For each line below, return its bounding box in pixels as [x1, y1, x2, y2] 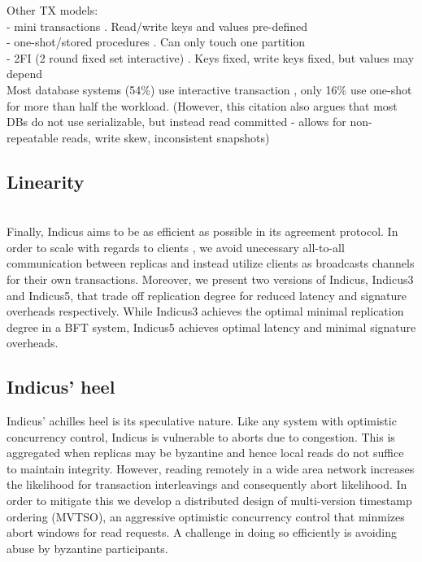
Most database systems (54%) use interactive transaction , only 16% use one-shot [7, 81, 412, 98]
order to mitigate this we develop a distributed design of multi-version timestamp [7, 492, 412, 509]
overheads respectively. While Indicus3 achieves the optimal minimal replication [7, 303, 404, 320]
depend [7, 65, 42, 82]
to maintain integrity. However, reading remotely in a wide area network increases [7, 460, 415, 477]
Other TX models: [7, 2, 98, 18]
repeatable [7, 129, 59, 146]
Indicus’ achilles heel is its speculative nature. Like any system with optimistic [7, 412, 397, 429]
